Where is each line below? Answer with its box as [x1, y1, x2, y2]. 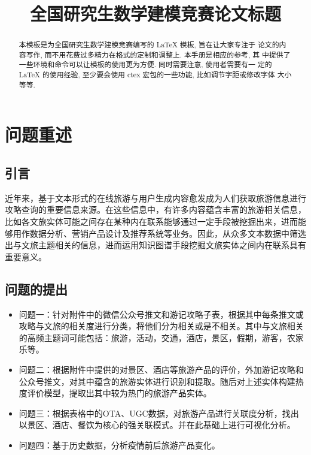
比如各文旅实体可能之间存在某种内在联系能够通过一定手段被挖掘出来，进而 [5, 215, 298, 228]
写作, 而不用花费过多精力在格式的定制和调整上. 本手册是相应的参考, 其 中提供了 [26, 49, 291, 59]
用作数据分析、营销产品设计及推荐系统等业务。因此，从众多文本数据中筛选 [13, 227, 306, 239]
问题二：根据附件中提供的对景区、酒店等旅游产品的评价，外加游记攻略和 [19, 363, 304, 375]
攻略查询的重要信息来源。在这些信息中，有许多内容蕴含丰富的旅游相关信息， [5, 203, 306, 216]
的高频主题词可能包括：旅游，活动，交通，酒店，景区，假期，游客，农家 [19, 331, 304, 343]
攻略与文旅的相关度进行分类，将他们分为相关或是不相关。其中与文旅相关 [19, 320, 304, 332]
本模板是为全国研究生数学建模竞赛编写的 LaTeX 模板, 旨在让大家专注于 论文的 [19, 40, 279, 50]
